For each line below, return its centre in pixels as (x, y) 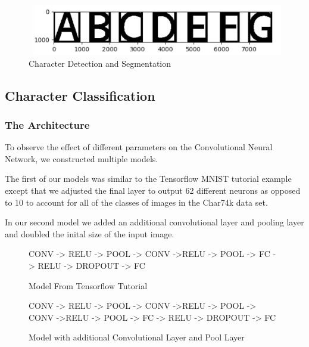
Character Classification (80, 95)
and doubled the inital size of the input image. (90, 233)
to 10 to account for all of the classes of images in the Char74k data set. (136, 202)
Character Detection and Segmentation (100, 63)
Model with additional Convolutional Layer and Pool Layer (137, 337)
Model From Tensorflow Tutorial (88, 285)
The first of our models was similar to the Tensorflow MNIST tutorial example (148, 179)
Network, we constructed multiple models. (82, 158)
